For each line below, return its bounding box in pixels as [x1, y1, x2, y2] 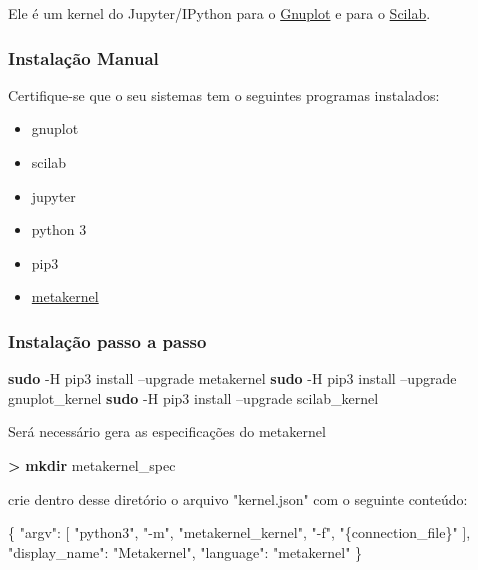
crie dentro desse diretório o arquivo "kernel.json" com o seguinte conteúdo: [8, 488, 468, 509]
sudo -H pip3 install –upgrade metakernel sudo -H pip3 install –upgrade [8, 368, 457, 389]
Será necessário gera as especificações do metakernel [8, 421, 326, 442]
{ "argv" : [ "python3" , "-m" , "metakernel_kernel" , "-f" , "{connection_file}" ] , [8, 522, 471, 543]
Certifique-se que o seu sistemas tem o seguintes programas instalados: [8, 84, 440, 105]
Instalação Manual [8, 45, 159, 70]
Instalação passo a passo [8, 328, 207, 353]
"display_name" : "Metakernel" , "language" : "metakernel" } [8, 541, 363, 562]
